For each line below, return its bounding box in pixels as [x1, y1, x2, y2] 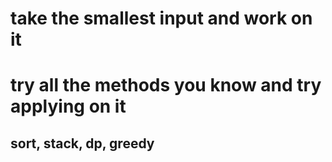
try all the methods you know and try [10, 74, 322, 97]
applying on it [10, 95, 127, 118]
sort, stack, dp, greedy [10, 135, 155, 152]
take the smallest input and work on [10, 7, 313, 30]
